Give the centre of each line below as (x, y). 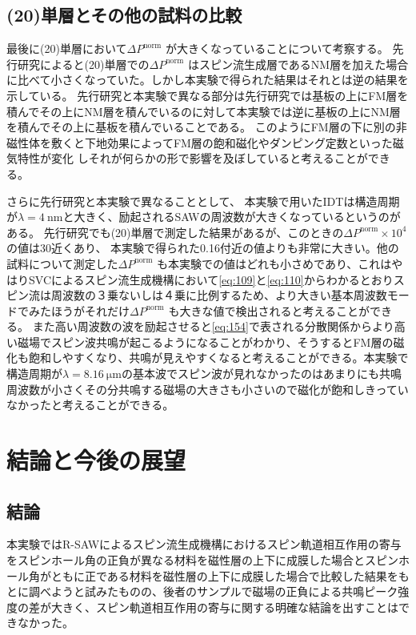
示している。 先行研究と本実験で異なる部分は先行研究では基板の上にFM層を (208, 95)
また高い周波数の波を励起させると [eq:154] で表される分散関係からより (213, 326)
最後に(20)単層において (67, 48)
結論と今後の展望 (96, 460)
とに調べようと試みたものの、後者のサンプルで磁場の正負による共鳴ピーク (202, 591)
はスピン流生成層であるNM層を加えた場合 (298, 64)
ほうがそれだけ (90, 310)
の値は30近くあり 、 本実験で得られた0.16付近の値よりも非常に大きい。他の (203, 248)
